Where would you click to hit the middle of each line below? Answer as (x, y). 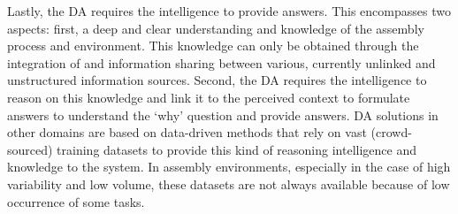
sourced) (30, 149)
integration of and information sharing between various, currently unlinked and (221, 62)
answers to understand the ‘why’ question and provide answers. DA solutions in (223, 115)
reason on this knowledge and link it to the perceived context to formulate (209, 97)
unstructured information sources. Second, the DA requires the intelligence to (217, 80)
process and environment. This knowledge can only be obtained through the (213, 46)
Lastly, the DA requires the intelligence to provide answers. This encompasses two (229, 11)
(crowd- (391, 132)
